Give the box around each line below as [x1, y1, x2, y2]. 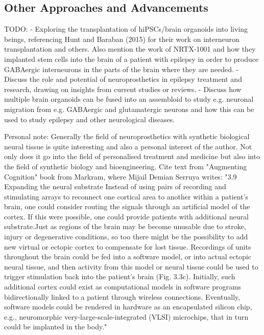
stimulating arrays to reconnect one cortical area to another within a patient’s [4, 191, 249, 202]
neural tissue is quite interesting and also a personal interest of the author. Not [4, 141, 252, 151]
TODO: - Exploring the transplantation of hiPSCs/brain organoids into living [4, 24, 248, 34]
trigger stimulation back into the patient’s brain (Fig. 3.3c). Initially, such [4, 271, 235, 282]
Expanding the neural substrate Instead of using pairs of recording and [4, 181, 226, 192]
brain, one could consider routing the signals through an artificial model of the [4, 201, 250, 212]
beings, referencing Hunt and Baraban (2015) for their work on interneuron [4, 33, 239, 44]
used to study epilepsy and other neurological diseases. [4, 114, 175, 124]
